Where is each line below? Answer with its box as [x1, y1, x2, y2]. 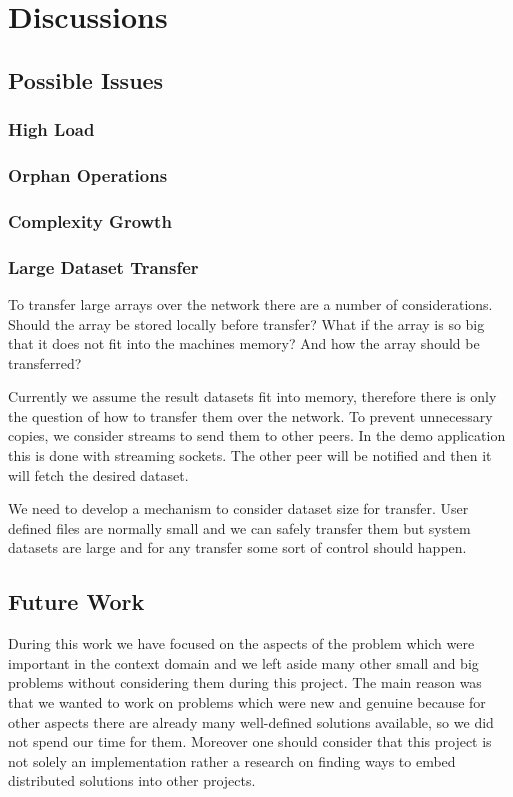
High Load [8, 117, 95, 142]
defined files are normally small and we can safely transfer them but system [8, 517, 471, 538]
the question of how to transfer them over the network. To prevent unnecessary [8, 405, 493, 426]
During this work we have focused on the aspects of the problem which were [8, 633, 475, 654]
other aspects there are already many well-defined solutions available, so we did [8, 711, 494, 732]
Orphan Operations [8, 162, 168, 187]
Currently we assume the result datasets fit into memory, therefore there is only [8, 386, 497, 407]
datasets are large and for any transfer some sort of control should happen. [8, 537, 467, 558]
